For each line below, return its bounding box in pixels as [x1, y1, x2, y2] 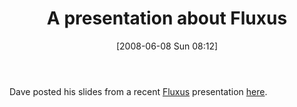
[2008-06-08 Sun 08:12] [115, 40, 219, 52]
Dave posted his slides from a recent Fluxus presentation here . [9, 85, 268, 97]
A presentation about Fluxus [46, 7, 288, 30]
